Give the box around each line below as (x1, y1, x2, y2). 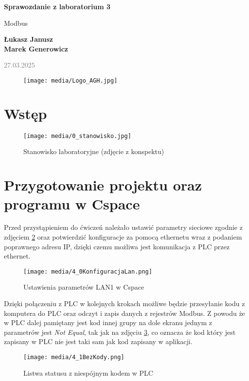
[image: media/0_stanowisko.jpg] (23, 132, 131, 139)
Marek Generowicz (4, 43, 68, 53)
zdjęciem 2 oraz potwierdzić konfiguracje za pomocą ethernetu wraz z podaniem (4, 231, 242, 242)
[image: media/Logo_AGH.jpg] (23, 77, 118, 84)
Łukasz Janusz (4, 34, 53, 44)
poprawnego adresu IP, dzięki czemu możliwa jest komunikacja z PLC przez (4, 241, 230, 251)
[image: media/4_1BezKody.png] (23, 353, 124, 361)
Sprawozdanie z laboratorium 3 (4, 1, 111, 11)
